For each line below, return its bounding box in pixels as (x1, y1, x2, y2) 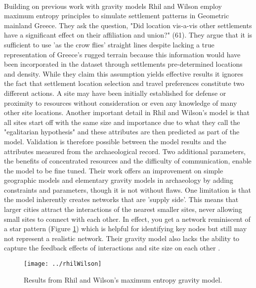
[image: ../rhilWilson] (24, 260, 102, 268)
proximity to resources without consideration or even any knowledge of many (4, 97, 237, 108)
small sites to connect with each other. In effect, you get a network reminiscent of (4, 213, 251, 224)
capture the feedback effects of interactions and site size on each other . (4, 243, 220, 253)
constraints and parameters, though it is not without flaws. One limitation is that (4, 184, 251, 195)
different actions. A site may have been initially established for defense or (4, 87, 226, 98)
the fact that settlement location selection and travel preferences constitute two (4, 78, 245, 88)
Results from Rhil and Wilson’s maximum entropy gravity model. (24, 274, 222, 285)
